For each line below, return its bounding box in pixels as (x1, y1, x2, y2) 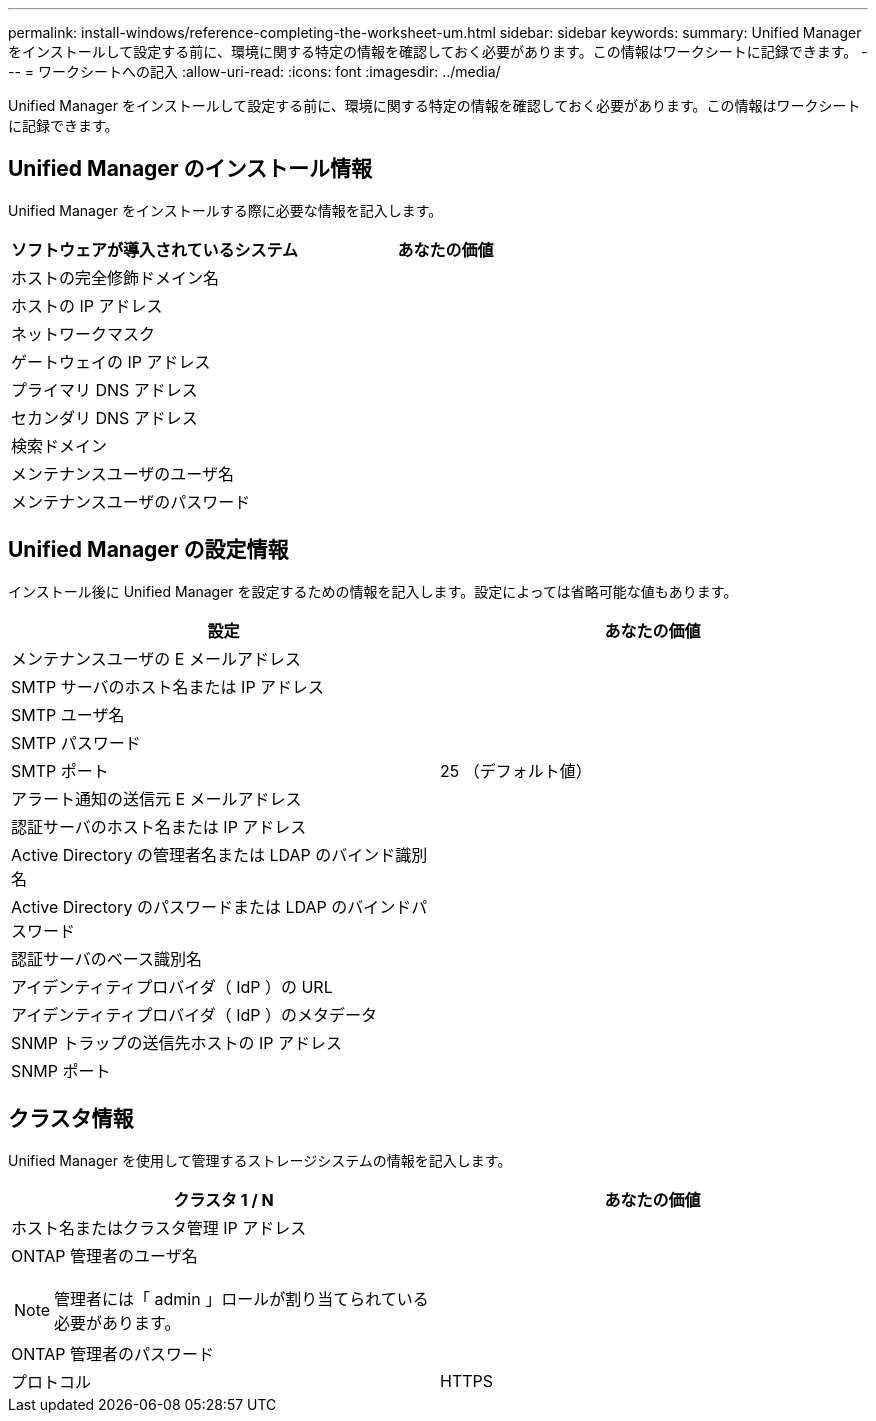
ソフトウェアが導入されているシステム (11, 239, 299, 260)
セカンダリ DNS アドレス (11, 407, 198, 428)
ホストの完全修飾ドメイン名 (11, 267, 220, 288)
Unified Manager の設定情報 (8, 537, 289, 563)
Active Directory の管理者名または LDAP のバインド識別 (11, 844, 428, 865)
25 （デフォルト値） (440, 760, 592, 781)
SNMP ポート (11, 1060, 111, 1081)
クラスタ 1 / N (173, 1189, 274, 1210)
